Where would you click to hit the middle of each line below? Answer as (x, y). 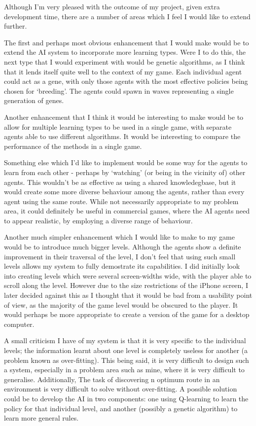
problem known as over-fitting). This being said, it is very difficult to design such (127, 360)
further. (16, 26)
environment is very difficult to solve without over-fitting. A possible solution (121, 389)
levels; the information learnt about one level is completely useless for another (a (126, 350)
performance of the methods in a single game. (73, 146)
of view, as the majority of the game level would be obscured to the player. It (121, 304)
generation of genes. (34, 100)
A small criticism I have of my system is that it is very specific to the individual (125, 340)
